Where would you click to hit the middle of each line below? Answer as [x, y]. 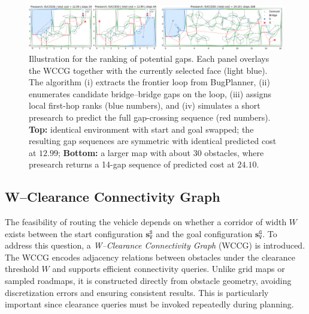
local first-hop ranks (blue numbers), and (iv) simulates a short [145, 105]
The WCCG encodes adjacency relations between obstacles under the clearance [150, 257]
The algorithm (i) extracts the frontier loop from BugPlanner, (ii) [149, 82]
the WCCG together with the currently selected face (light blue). [148, 70]
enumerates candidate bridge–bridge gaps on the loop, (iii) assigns [150, 93]
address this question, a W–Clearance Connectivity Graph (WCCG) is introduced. [155, 245]
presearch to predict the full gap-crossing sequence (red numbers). [150, 117]
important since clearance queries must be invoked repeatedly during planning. [149, 304]
